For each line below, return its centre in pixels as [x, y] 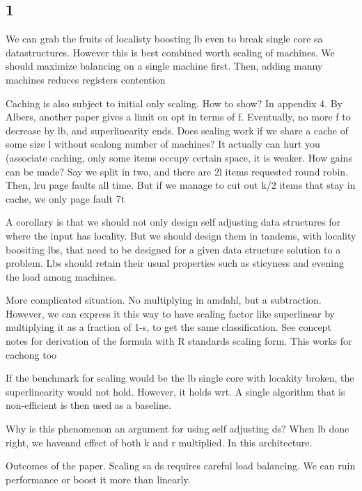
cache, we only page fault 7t [65, 198]
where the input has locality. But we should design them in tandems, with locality [181, 235]
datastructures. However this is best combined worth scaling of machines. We [170, 52]
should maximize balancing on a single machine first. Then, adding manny [164, 66]
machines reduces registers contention [86, 79]
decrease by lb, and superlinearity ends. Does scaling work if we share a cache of [177, 130]
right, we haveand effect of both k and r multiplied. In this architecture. [159, 442]
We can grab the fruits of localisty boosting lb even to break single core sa [164, 39]
